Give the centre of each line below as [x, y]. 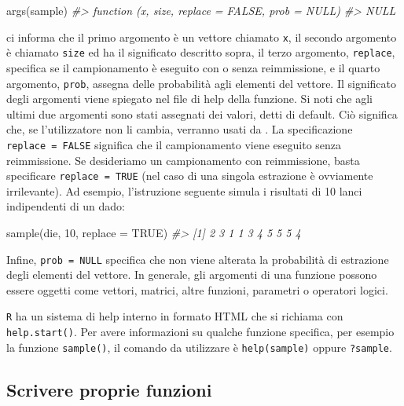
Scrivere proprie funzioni [109, 389]
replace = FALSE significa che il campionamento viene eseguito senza [174, 144]
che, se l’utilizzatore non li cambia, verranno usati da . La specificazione [180, 129]
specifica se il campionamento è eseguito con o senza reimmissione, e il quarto [193, 67]
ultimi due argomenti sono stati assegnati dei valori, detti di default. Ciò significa [202, 113]
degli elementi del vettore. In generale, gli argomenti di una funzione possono [192, 274]
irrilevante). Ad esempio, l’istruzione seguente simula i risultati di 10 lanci [184, 190]
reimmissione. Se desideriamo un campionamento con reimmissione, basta [183, 160]
